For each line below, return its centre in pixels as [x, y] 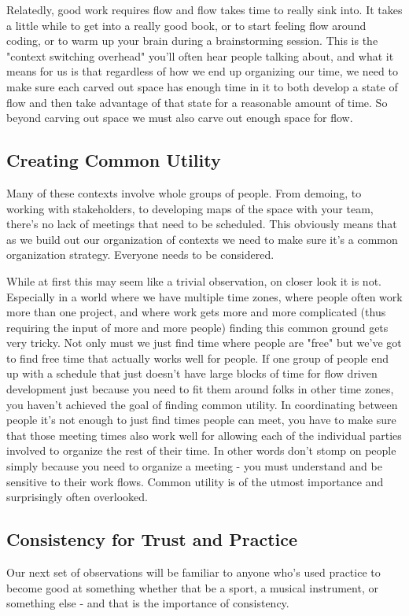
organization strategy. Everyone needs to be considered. [140, 255]
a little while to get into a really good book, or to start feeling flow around [186, 25]
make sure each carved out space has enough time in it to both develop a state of [202, 86]
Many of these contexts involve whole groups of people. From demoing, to [184, 192]
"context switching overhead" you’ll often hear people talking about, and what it [200, 55]
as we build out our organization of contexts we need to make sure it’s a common [202, 239]
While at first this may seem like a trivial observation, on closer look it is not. [194, 280]
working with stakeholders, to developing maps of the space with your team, [190, 208]
